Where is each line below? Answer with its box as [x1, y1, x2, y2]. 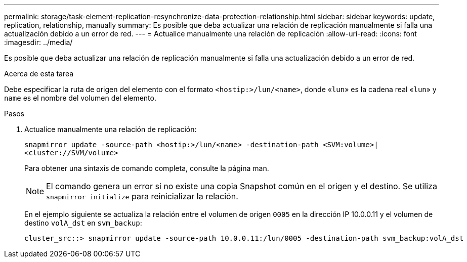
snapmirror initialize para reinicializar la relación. [46, 191, 238, 201]
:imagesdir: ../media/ [4, 38, 73, 47]
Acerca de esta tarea [4, 69, 74, 78]
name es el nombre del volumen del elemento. [4, 94, 156, 102]
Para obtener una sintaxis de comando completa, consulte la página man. [24, 164, 269, 172]
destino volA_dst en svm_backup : [24, 219, 142, 227]
